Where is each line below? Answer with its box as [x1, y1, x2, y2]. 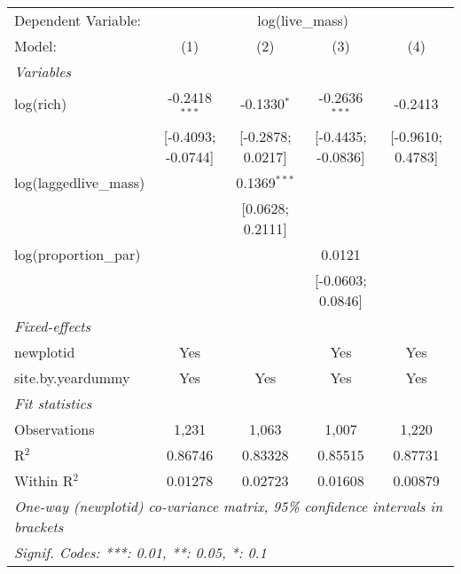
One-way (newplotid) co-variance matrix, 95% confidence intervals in [14, 495, 443, 516]
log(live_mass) [257, 10, 349, 30]
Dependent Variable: [14, 10, 141, 30]
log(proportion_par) [14, 243, 141, 264]
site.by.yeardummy [14, 366, 130, 388]
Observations [14, 418, 95, 439]
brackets [14, 515, 64, 537]
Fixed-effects [14, 315, 91, 336]
